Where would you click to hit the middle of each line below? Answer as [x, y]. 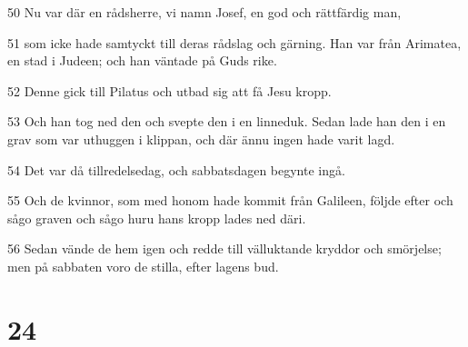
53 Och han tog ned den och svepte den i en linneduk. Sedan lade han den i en [227, 121]
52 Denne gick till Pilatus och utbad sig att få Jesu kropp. [169, 90]
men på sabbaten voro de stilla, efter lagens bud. [143, 266]
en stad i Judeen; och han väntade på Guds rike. [142, 60]
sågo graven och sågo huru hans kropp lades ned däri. [157, 218]
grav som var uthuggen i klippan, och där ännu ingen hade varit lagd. [201, 139]
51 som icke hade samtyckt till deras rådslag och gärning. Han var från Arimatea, [234, 42]
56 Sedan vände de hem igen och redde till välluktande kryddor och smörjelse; [224, 248]
